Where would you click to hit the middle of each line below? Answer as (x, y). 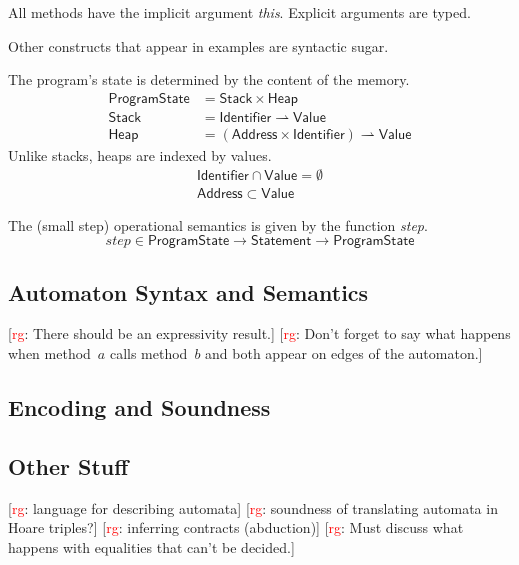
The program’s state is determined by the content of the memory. (209, 79)
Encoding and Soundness (139, 406)
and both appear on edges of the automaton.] (344, 352)
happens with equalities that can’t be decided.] (151, 546)
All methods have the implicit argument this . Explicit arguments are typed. (239, 12)
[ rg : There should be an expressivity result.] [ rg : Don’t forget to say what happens (259, 333)
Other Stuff (68, 465)
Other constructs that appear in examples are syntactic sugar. (198, 45)
